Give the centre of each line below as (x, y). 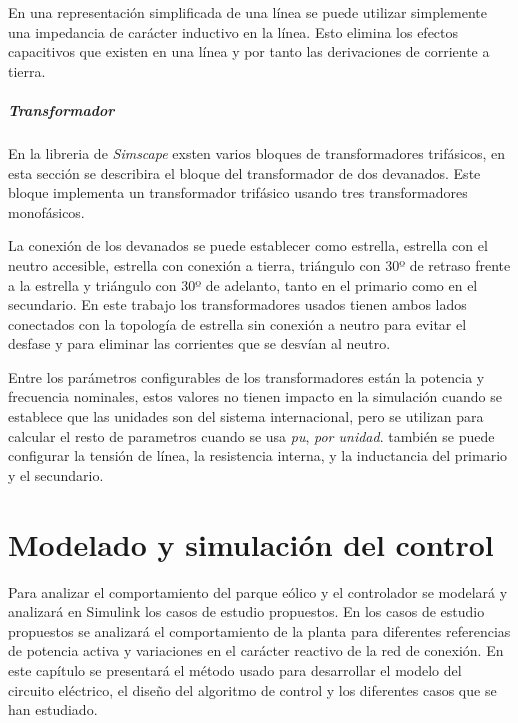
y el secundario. (56, 474)
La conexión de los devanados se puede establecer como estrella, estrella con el (248, 245)
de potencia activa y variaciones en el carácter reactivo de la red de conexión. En (256, 650)
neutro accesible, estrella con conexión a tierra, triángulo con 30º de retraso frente (259, 264)
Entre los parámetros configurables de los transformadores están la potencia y (246, 376)
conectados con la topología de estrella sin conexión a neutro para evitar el (237, 323)
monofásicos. (46, 211)
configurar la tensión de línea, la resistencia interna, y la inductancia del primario (258, 455)
